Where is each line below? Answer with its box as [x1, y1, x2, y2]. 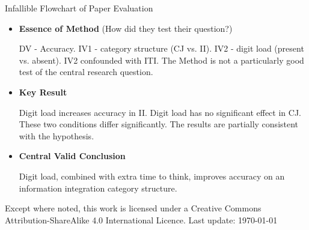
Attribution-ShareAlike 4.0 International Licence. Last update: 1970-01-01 [5, 213, 278, 226]
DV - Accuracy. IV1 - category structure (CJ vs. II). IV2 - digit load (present [19, 42, 304, 55]
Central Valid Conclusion [19, 150, 126, 162]
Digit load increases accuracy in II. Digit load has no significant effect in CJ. [19, 106, 301, 118]
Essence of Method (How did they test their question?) [19, 22, 233, 34]
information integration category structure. [19, 181, 177, 194]
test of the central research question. [19, 65, 153, 78]
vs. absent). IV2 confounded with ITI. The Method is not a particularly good [19, 53, 304, 66]
